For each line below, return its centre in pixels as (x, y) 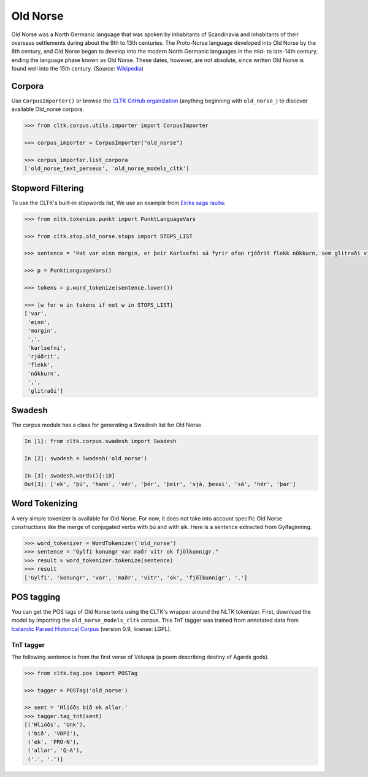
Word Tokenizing (44, 504)
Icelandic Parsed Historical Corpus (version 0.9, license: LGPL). (91, 628)
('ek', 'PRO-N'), (54, 742)
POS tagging (36, 597)
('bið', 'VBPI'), (54, 733)
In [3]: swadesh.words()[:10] (70, 475)
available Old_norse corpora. (48, 109)
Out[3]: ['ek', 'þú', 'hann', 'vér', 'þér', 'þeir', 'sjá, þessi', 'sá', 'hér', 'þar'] (160, 484)
